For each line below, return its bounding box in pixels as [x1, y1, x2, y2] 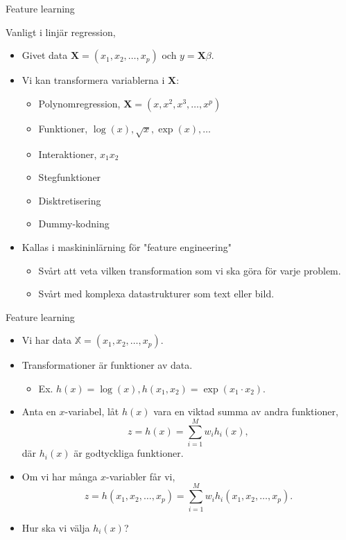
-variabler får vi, [106, 469, 175, 483]
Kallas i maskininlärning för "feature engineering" [21, 239, 232, 254]
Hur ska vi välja [21, 520, 90, 534]
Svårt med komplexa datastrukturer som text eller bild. [38, 286, 275, 301]
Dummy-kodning [38, 216, 110, 231]
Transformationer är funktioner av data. [21, 358, 193, 372]
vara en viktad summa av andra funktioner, [153, 404, 338, 419]
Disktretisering [38, 193, 101, 207]
